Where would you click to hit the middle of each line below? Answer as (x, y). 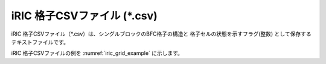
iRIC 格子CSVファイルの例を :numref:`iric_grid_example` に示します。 (97, 53)
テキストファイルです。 (40, 42)
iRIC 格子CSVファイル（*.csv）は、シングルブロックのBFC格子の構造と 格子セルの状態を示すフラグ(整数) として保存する (161, 34)
